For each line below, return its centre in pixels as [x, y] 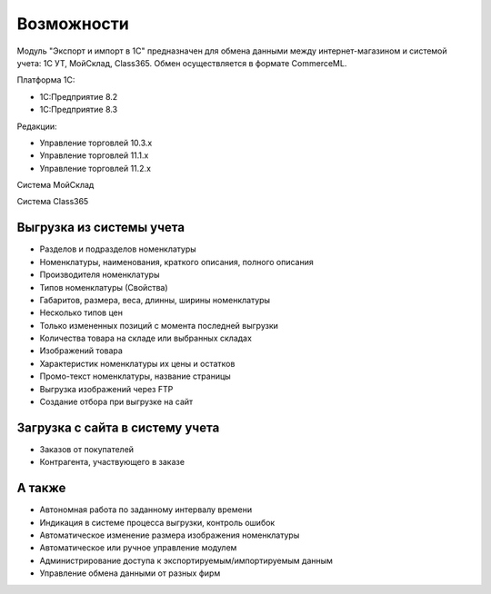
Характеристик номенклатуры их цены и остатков [137, 363]
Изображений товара [81, 351]
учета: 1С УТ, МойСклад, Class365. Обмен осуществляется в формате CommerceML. [182, 63]
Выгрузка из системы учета [101, 228]
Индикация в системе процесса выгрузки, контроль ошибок [157, 522]
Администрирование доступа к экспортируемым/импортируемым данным [186, 560]
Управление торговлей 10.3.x [96, 143]
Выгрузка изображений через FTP [106, 389]
